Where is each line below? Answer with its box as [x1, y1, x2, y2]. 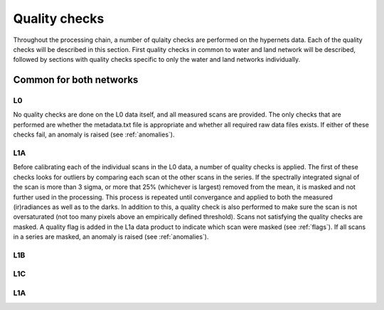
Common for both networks [13, 74, 139, 86]
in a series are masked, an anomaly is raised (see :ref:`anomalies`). [13, 232, 209, 241]
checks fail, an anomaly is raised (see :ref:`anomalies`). [13, 130, 175, 139]
